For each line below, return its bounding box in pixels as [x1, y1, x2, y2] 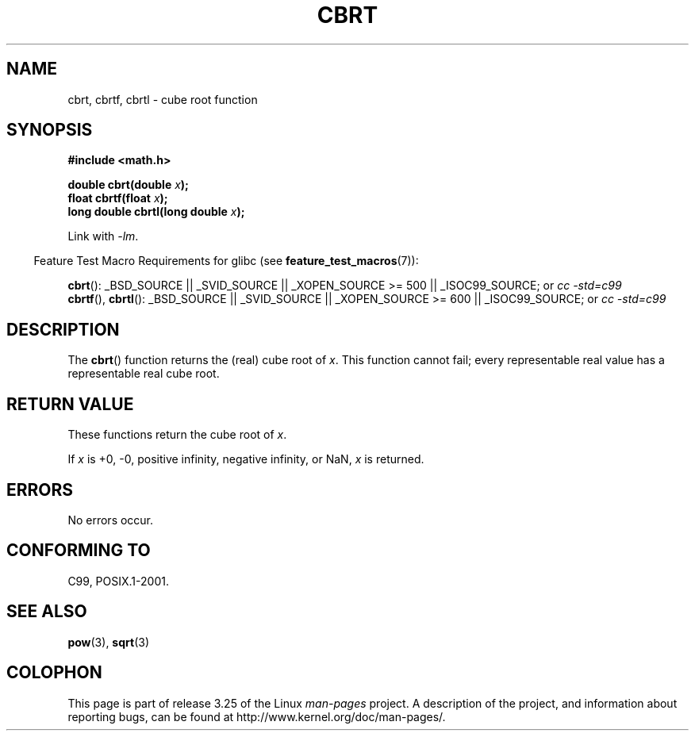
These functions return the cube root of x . [67, 428, 287, 442]
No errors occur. [67, 512, 154, 527]
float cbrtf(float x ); [67, 191, 168, 205]
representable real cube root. [67, 367, 220, 381]
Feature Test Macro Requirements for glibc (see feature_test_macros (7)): [33, 254, 419, 268]
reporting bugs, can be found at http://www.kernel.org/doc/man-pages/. [67, 709, 446, 724]
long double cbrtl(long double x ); [67, 205, 245, 219]
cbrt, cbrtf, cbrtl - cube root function [67, 92, 258, 106]
